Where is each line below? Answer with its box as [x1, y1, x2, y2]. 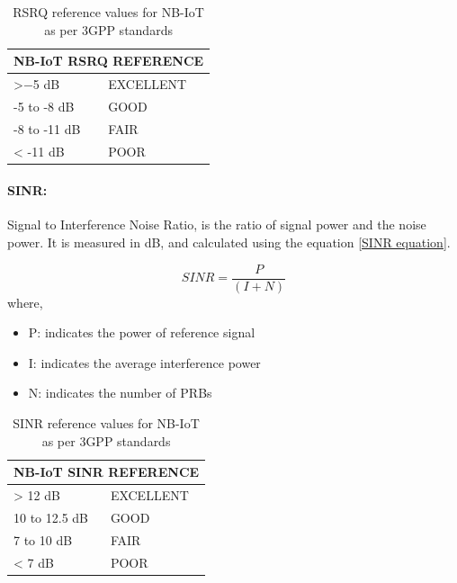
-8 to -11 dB [13, 119, 81, 138]
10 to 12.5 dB [13, 507, 89, 526]
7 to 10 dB [13, 530, 73, 549]
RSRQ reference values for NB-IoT [13, 3, 204, 21]
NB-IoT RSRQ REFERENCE [13, 51, 204, 70]
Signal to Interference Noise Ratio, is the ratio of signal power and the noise [7, 215, 426, 234]
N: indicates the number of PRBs [28, 383, 212, 402]
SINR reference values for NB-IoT [13, 414, 200, 433]
